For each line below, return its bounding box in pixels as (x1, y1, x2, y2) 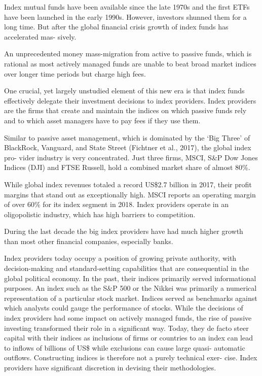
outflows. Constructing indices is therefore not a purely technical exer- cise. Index (4, 352, 257, 363)
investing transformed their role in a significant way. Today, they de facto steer (4, 322, 249, 333)
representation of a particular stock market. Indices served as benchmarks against (4, 292, 257, 303)
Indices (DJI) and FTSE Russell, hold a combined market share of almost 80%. (4, 162, 250, 173)
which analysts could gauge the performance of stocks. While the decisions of (4, 302, 243, 313)
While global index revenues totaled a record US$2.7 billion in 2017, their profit (4, 179, 252, 189)
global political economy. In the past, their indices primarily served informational (4, 272, 256, 283)
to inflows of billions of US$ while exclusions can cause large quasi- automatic (4, 342, 245, 353)
